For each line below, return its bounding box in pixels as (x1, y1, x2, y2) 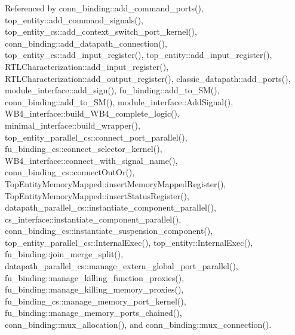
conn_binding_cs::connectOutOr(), (5, 166, 135, 178)
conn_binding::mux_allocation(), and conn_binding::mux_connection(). (5, 318, 272, 331)
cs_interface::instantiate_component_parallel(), (5, 212, 182, 225)
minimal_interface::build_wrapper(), (5, 118, 140, 131)
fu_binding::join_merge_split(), (5, 248, 124, 260)
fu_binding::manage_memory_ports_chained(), (5, 306, 182, 319)
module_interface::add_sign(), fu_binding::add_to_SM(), (5, 84, 220, 96)
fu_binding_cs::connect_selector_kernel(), (5, 142, 162, 155)
